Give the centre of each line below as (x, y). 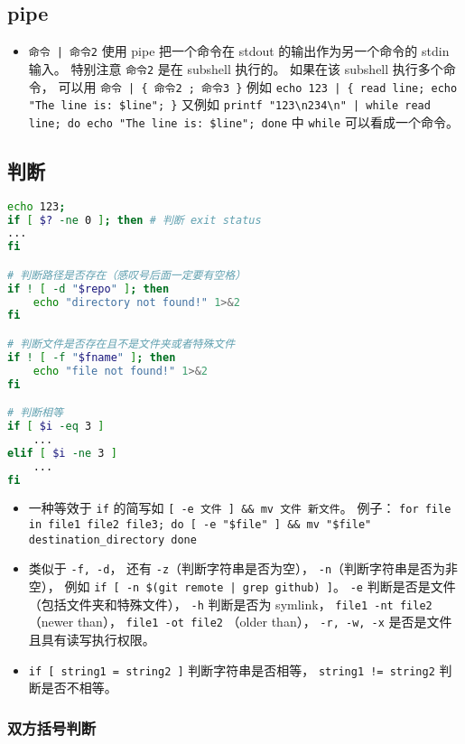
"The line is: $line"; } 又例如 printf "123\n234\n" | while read (229, 104)
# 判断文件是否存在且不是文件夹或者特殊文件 (121, 344)
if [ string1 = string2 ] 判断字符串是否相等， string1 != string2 (232, 670)
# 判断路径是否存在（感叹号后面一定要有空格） (127, 275)
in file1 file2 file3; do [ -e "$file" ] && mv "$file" (200, 525)
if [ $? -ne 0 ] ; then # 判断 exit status (135, 220)
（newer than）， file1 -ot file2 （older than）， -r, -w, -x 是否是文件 (240, 622)
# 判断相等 (35, 413)
